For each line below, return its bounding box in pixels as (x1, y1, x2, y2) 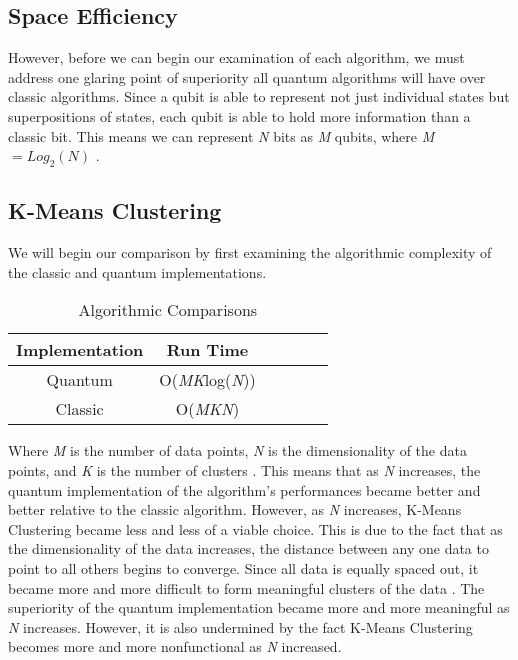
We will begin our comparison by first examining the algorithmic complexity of (8, 242, 492, 263)
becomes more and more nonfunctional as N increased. (8, 636, 342, 657)
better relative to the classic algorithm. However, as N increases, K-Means (8, 499, 462, 520)
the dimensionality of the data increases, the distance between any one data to (8, 538, 489, 559)
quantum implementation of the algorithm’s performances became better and (8, 479, 481, 500)
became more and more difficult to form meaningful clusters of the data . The (8, 577, 485, 598)
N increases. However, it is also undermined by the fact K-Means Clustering (8, 616, 473, 637)
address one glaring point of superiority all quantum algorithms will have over (8, 66, 486, 87)
